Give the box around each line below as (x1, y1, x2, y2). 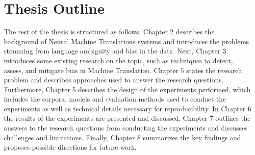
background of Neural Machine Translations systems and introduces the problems (4, 36, 249, 46)
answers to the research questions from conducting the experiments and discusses (4, 123, 248, 133)
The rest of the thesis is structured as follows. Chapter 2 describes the (4, 26, 215, 37)
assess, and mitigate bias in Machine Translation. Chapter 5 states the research (4, 65, 242, 75)
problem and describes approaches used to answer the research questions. (4, 75, 224, 85)
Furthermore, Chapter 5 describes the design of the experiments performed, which (4, 84, 251, 94)
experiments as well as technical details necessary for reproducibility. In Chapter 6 (4, 103, 251, 113)
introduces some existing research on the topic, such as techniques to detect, (4, 55, 233, 65)
